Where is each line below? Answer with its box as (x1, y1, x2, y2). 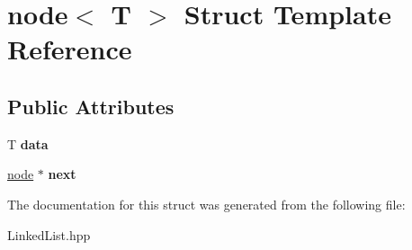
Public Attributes (7, 92, 175, 120)
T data (7, 134, 49, 153)
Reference (7, 31, 132, 67)
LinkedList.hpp (7, 225, 91, 244)
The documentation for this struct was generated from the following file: (7, 194, 406, 213)
